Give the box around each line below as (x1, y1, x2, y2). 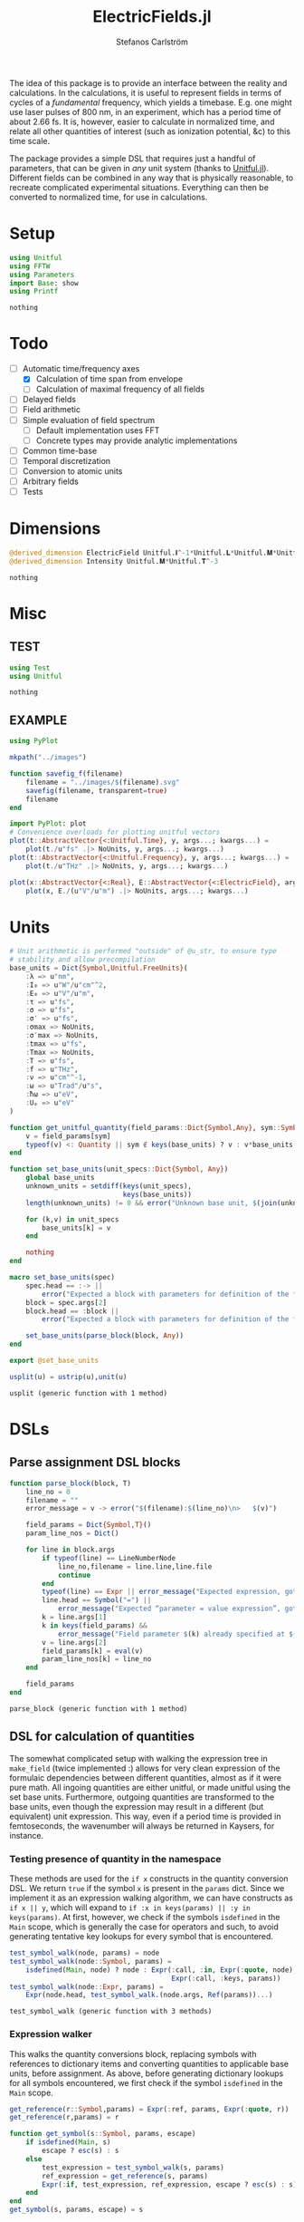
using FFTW (9, 261, 51, 271)
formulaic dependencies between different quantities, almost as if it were (9, 1772, 282, 1782)
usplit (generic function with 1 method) (9, 1388, 168, 1397)
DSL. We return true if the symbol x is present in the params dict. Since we (9, 1883, 285, 1894)
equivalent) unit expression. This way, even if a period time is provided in (9, 1811, 281, 1821)
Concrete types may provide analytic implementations (35, 435, 238, 446)
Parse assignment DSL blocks (9, 1454, 181, 1470)
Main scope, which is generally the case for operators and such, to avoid (9, 1921, 279, 1932)
